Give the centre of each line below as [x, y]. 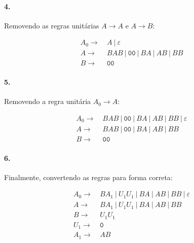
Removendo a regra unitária [48, 101]
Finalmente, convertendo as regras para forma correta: [88, 177]
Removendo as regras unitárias [52, 25]
